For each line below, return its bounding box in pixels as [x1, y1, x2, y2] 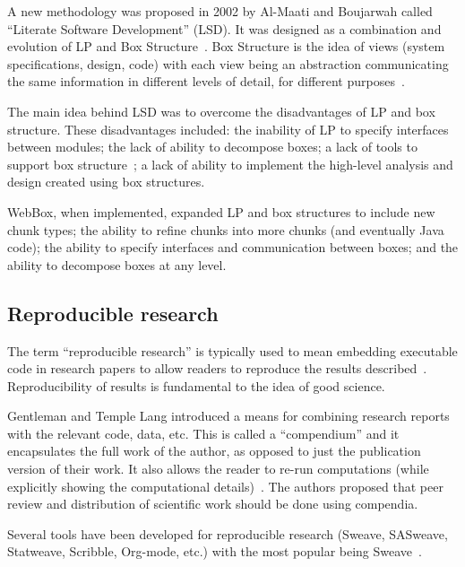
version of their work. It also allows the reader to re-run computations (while [7, 459, 429, 478]
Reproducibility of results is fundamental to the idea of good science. [7, 376, 385, 395]
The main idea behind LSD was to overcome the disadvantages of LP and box [7, 101, 435, 120]
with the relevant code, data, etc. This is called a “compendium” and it [7, 423, 400, 442]
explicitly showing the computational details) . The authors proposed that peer [7, 476, 443, 495]
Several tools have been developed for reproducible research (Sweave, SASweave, [7, 524, 448, 543]
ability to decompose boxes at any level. [7, 255, 227, 274]
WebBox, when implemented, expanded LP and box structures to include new [7, 202, 435, 221]
